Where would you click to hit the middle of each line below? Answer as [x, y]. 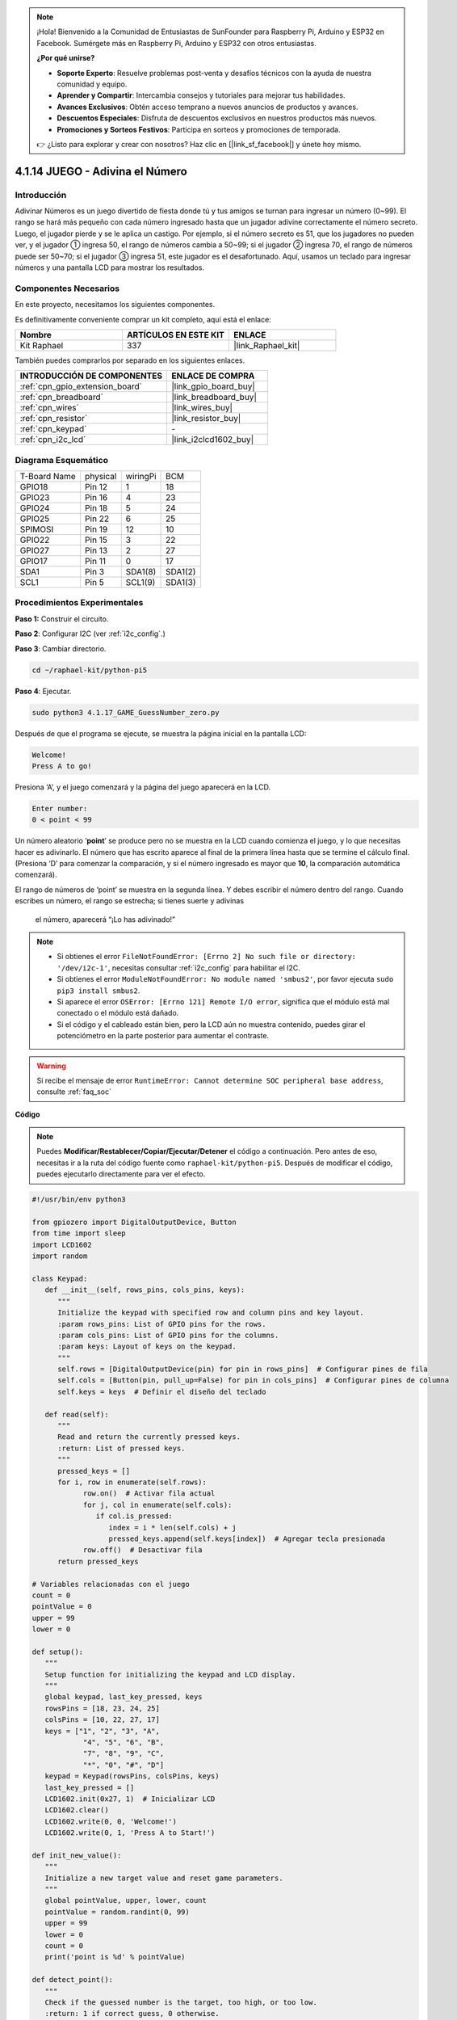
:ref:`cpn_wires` [50, 408]
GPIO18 [34, 487]
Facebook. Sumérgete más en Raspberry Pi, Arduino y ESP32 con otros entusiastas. [176, 43]
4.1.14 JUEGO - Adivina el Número [101, 171]
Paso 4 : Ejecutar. [43, 691]
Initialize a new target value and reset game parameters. [164, 1878]
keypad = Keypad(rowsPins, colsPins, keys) [132, 1776]
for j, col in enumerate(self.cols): [157, 1504]
